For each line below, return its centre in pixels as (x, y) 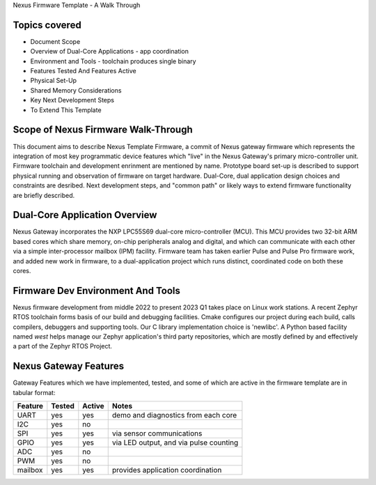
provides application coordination (167, 470)
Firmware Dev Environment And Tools (96, 290)
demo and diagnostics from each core (174, 415)
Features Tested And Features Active (83, 71)
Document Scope (55, 41)
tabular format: (34, 392)
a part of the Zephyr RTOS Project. (63, 346)
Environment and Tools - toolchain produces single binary (113, 61)
